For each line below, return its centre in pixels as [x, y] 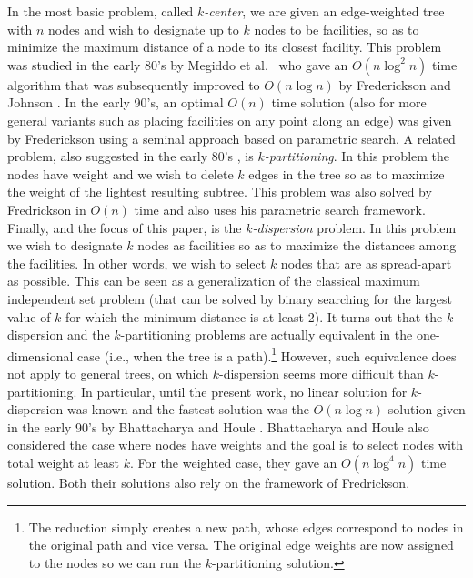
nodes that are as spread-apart [366, 263]
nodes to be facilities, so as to [337, 29]
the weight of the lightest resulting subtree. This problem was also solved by [220, 192]
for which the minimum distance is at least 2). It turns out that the [254, 316]
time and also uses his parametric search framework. [280, 209]
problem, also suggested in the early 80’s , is [131, 156]
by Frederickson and [395, 84]
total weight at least [63, 462]
